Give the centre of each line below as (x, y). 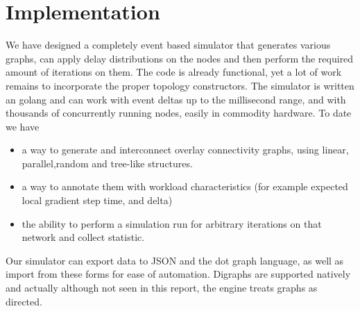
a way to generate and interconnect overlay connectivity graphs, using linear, (185, 150)
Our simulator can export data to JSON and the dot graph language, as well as (175, 260)
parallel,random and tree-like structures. (107, 163)
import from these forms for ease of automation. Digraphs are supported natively (178, 274)
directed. (24, 301)
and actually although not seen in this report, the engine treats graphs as (162, 288)
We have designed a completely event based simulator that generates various (168, 45)
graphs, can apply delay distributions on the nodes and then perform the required (180, 58)
